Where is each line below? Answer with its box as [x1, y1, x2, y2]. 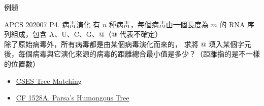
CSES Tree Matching [16, 75, 82, 86]
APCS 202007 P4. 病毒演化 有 [4, 19, 101, 29]
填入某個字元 [208, 38, 251, 49]
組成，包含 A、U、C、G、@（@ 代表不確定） [11, 29, 162, 39]
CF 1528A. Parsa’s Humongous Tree [16, 92, 129, 103]
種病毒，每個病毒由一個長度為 [109, 19, 209, 29]
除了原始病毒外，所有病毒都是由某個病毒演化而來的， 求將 [4, 38, 199, 49]
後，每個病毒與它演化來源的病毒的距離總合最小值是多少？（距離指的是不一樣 [4, 48, 260, 59]
